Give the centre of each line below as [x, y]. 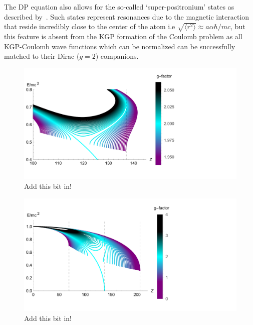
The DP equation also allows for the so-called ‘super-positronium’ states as [119, 7]
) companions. [117, 56]
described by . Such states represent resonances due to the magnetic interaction [127, 16]
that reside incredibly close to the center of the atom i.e [90, 26]
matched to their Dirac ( [42, 56]
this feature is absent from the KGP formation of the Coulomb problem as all [123, 36]
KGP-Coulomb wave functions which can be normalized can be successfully [120, 46]
